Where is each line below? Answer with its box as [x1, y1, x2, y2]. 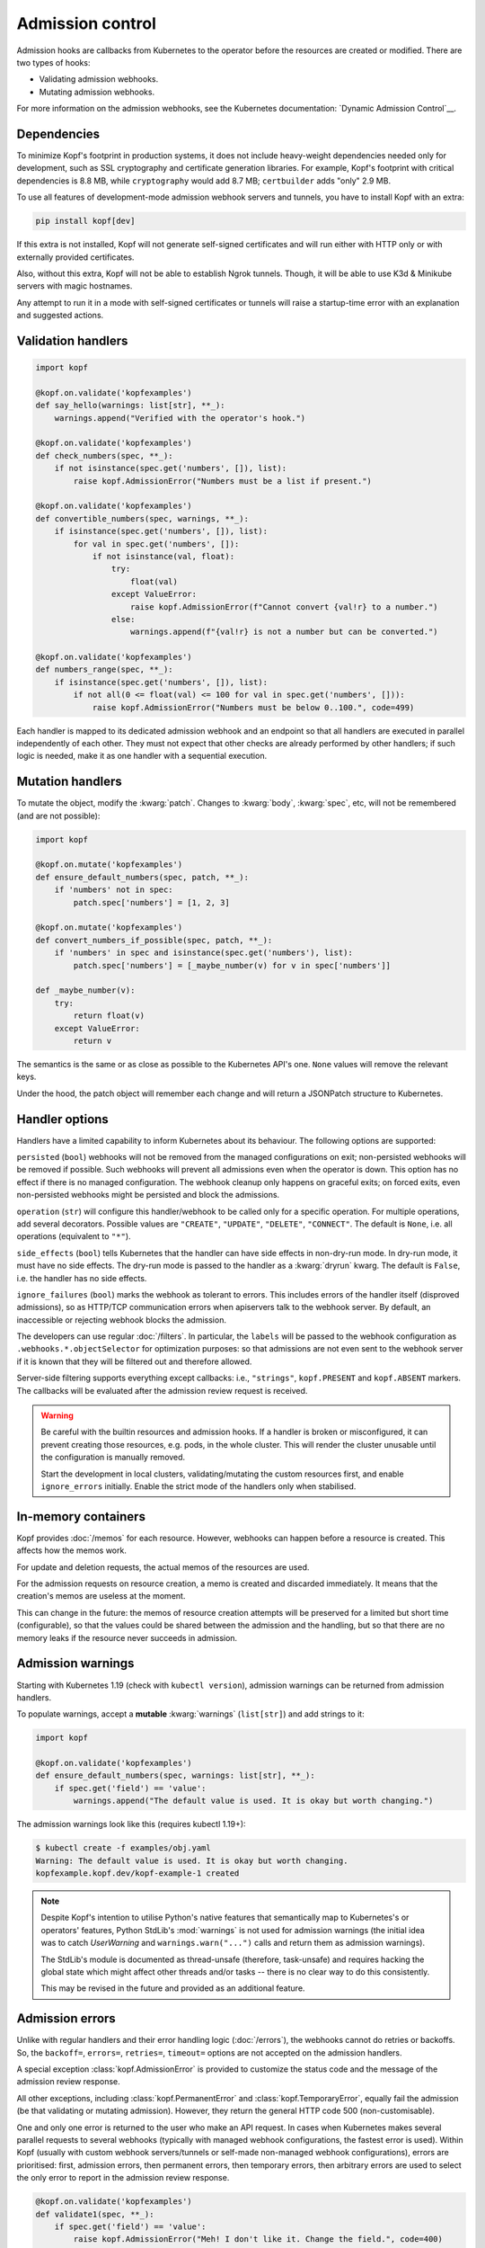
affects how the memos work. [16, 1545, 128, 1556]
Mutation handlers [16, 774, 123, 789]
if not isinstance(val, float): [92, 551, 235, 561]
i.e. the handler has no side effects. [16, 1272, 147, 1283]
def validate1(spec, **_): [35, 2208, 154, 2219]
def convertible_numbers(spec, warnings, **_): [35, 513, 249, 523]
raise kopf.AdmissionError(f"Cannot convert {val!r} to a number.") [130, 602, 439, 611]
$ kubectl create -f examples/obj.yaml [35, 1843, 211, 1853]
